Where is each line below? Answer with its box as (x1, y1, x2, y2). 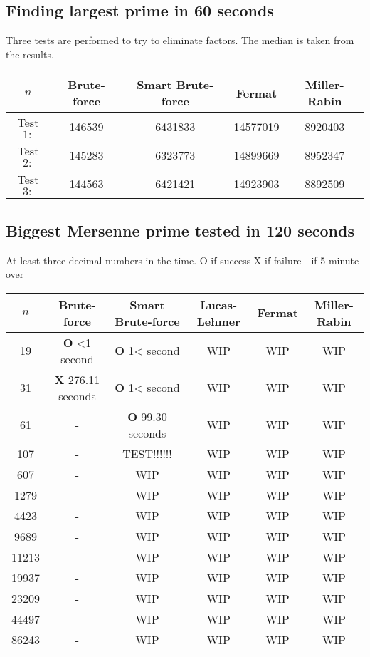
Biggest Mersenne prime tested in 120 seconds (6, 219, 354, 241)
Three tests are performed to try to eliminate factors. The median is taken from (6, 33, 354, 48)
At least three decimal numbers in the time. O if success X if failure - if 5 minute (6, 252, 359, 267)
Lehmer (196, 312, 240, 329)
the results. (6, 46, 54, 61)
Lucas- (200, 296, 238, 313)
